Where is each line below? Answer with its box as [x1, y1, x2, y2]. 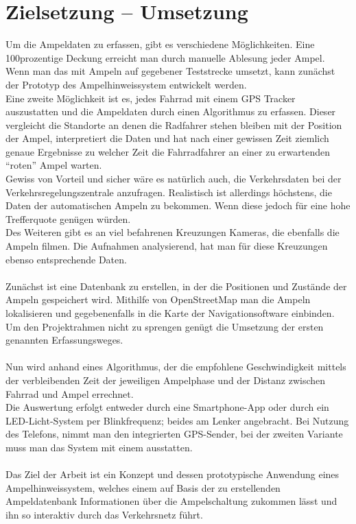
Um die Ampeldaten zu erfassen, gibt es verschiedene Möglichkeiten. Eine [5, 37, 315, 51]
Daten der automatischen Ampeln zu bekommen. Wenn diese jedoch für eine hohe [5, 198, 351, 213]
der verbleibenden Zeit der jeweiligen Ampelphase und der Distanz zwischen [5, 372, 326, 387]
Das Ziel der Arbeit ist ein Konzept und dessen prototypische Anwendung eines [5, 467, 340, 481]
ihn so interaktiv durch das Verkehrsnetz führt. [5, 507, 203, 521]
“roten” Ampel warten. [5, 158, 102, 172]
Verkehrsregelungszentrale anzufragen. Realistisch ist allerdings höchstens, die [5, 184, 332, 199]
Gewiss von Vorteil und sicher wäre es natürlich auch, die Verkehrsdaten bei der [5, 171, 342, 186]
